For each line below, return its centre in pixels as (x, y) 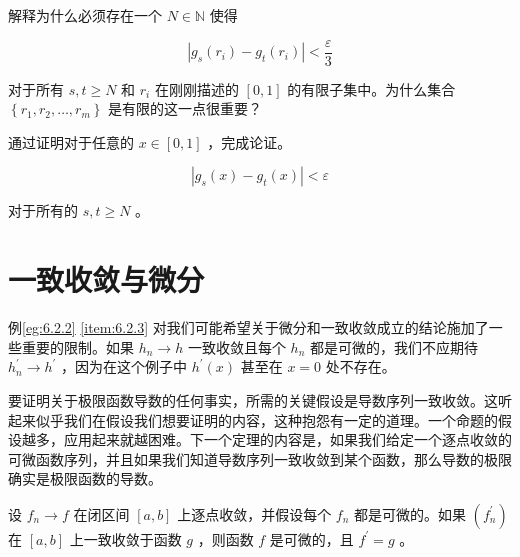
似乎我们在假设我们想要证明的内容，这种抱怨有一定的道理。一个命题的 (266, 419)
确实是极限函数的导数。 (85, 478)
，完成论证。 (249, 141)
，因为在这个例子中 (124, 366)
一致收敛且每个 (236, 346)
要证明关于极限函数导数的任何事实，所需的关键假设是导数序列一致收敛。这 (253, 399)
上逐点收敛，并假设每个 (254, 513)
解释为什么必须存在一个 (85, 15)
